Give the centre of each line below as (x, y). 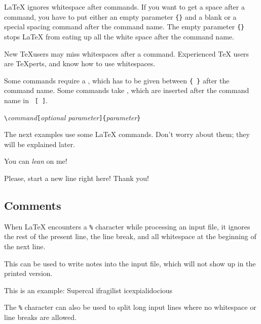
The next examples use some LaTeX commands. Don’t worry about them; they (127, 134)
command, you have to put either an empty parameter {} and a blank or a (120, 16)
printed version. (28, 273)
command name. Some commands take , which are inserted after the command (127, 90)
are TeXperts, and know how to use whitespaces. (80, 63)
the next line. (25, 246)
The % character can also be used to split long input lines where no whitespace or (130, 307)
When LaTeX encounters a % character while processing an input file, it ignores (127, 226)
